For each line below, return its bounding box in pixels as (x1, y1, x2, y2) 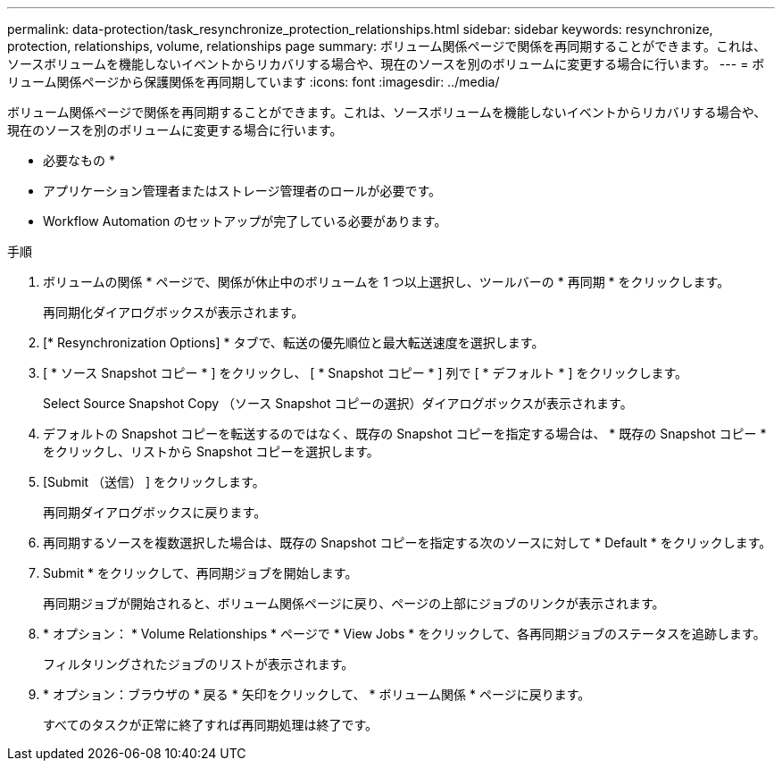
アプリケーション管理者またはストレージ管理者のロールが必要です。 (43, 183, 442, 198)
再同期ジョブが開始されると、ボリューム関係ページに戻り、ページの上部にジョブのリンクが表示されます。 (43, 596, 665, 611)
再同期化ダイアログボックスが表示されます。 (43, 305, 304, 320)
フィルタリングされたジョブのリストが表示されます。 (43, 656, 354, 672)
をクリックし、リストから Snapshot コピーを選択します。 (43, 444, 379, 459)
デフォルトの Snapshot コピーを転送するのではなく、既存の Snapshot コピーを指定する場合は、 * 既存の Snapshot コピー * (43, 426, 767, 441)
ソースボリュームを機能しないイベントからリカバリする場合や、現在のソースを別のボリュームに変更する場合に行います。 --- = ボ (7, 56, 765, 71)
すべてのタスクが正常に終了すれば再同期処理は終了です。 (43, 717, 379, 732)
